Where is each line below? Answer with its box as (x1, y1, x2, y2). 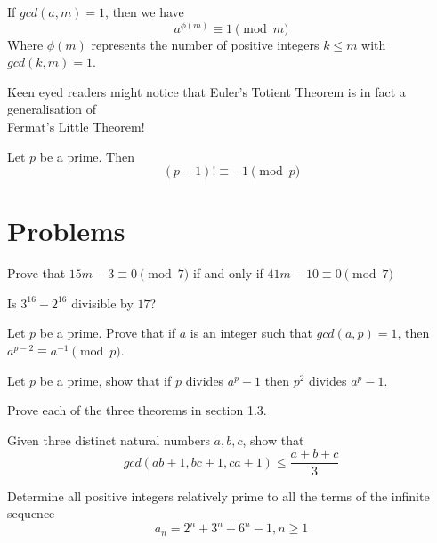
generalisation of (7, 100, 97, 118)
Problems (7, 212, 125, 249)
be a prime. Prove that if (39, 323, 176, 342)
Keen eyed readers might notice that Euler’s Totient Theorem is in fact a (7, 82, 406, 100)
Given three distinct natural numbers (7, 430, 210, 449)
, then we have (105, 3, 184, 20)
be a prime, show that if (39, 371, 172, 389)
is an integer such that (190, 323, 312, 342)
